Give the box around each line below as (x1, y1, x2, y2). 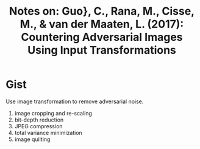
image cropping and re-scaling (14, 109, 93, 117)
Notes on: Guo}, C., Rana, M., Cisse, (9, 4, 195, 18)
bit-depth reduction (14, 116, 64, 123)
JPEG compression (14, 122, 63, 129)
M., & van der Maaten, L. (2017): (20, 17, 184, 31)
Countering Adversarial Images (20, 31, 184, 44)
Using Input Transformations (27, 43, 176, 57)
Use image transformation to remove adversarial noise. (5, 98, 144, 105)
